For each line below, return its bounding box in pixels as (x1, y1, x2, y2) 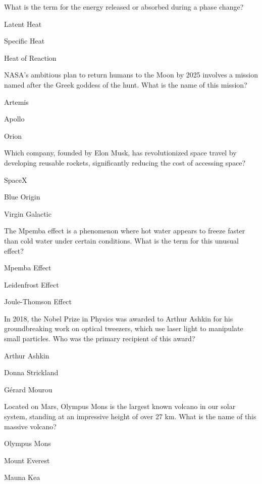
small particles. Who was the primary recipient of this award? (4, 333, 195, 344)
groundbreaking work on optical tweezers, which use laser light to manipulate (4, 323, 243, 334)
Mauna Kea (4, 472, 40, 482)
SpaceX (4, 174, 27, 185)
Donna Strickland (4, 367, 59, 378)
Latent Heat (4, 18, 42, 29)
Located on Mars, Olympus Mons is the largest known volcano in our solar (4, 401, 236, 412)
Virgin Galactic (4, 208, 51, 219)
